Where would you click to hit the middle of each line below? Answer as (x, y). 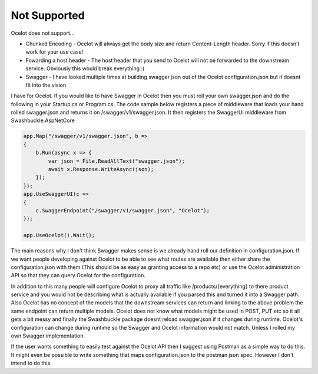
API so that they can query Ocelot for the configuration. (78, 275)
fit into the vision (46, 85)
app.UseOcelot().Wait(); (59, 235)
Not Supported (48, 15)
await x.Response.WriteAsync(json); (101, 169)
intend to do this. (32, 363)
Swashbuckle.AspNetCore (43, 120)
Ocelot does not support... (43, 33)
